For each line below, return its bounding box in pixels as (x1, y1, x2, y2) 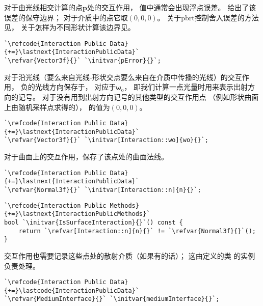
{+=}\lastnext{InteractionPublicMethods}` (4, 210, 150, 218)
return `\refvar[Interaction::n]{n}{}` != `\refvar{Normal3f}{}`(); (18, 227, 256, 235)
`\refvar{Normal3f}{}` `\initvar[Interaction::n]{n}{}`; (4, 186, 201, 193)
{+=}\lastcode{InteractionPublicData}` (4, 287, 139, 294)
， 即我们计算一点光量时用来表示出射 (124, 81, 248, 92)
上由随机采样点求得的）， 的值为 (4, 101, 110, 112)
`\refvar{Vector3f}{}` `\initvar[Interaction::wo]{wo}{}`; (4, 136, 208, 144)
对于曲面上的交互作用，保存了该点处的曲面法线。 (4, 151, 168, 162)
